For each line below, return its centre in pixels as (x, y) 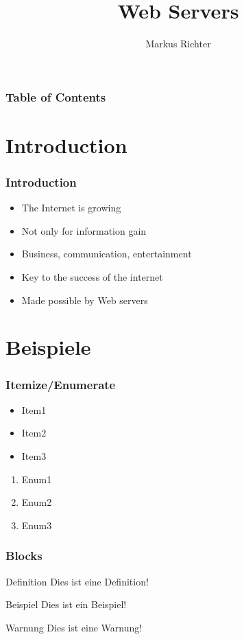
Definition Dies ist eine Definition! (77, 581)
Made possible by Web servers (85, 300)
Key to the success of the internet (92, 277)
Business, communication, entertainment (107, 254)
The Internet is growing (71, 208)
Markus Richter (178, 44)
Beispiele (48, 347)
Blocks (24, 556)
